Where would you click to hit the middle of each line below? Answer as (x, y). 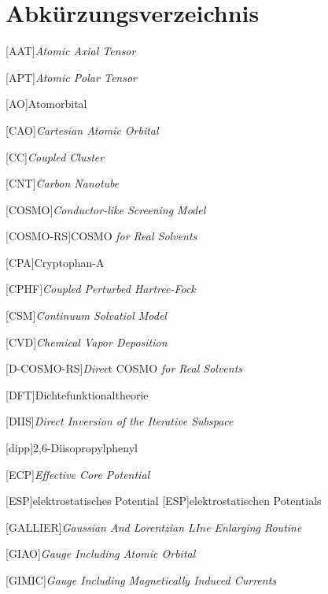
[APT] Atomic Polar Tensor (71, 77)
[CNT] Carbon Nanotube (63, 183)
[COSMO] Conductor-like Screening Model (106, 209)
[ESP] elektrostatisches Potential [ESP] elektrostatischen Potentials (164, 501)
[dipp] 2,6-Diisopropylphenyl (72, 448)
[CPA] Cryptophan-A (55, 262)
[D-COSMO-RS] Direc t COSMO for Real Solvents (124, 368)
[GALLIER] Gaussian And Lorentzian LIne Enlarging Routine (154, 527)
